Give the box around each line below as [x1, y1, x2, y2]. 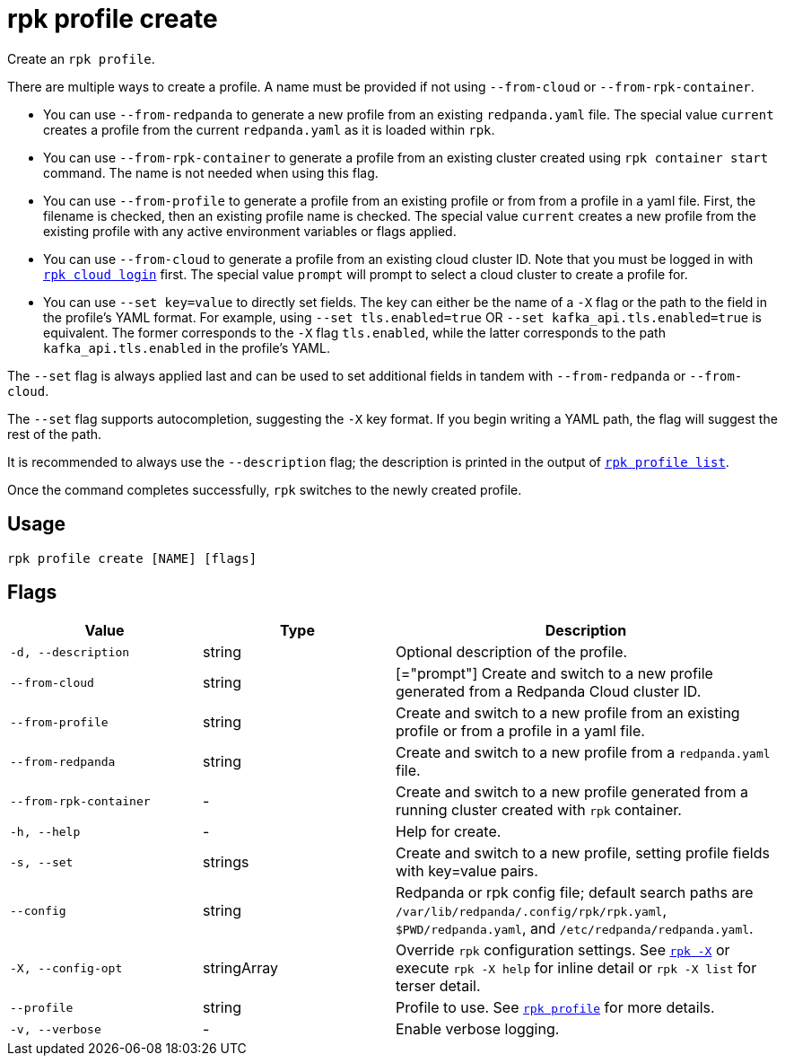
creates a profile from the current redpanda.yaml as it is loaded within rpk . [43, 121, 495, 137]
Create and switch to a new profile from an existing [396, 704, 740, 723]
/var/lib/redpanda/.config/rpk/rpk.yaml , [396, 901, 667, 920]
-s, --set [10, 855, 74, 869]
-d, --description [10, 645, 130, 659]
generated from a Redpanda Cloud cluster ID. [396, 682, 702, 701]
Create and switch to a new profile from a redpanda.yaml [396, 743, 771, 762]
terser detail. [396, 977, 481, 996]
